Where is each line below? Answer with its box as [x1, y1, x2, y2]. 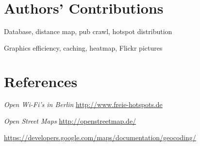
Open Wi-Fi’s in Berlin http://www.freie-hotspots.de [4, 99, 163, 109]
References [4, 71, 78, 91]
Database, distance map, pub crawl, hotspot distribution [4, 26, 172, 36]
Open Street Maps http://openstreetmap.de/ [4, 116, 136, 126]
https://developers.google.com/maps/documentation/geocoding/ [4, 132, 196, 142]
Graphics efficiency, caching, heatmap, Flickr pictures [4, 42, 163, 53]
